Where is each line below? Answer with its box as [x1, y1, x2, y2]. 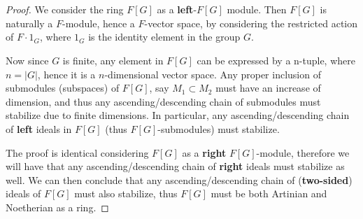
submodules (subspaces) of [6, 80, 120, 95]
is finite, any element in [62, 52, 164, 67]
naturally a [6, 15, 53, 30]
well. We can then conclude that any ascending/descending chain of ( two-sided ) [6, 172, 353, 187]
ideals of [6, 186, 41, 201]
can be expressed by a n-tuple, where [197, 52, 355, 67]
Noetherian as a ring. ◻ [6, 199, 109, 214]
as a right [182, 145, 227, 160]
